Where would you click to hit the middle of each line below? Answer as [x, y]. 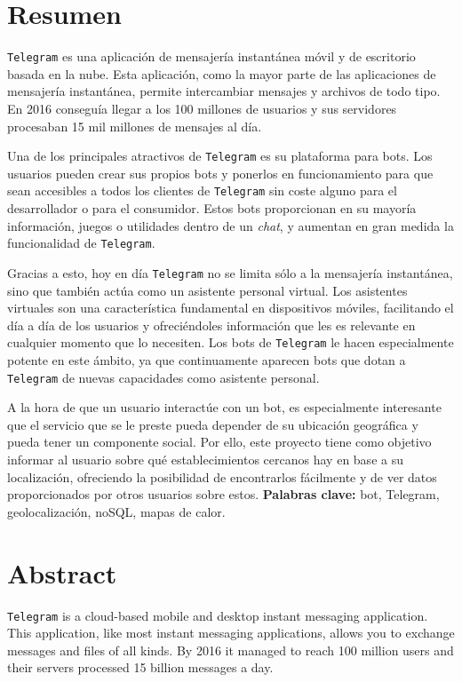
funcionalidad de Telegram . [81, 243]
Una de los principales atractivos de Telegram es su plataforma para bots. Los [220, 156]
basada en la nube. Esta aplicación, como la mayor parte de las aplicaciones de [222, 73]
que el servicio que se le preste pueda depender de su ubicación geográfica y [213, 424]
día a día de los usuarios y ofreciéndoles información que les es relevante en [211, 325]
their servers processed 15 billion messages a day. [140, 667]
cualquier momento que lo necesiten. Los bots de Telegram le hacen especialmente [231, 342]
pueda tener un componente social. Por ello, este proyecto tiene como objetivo [219, 442]
